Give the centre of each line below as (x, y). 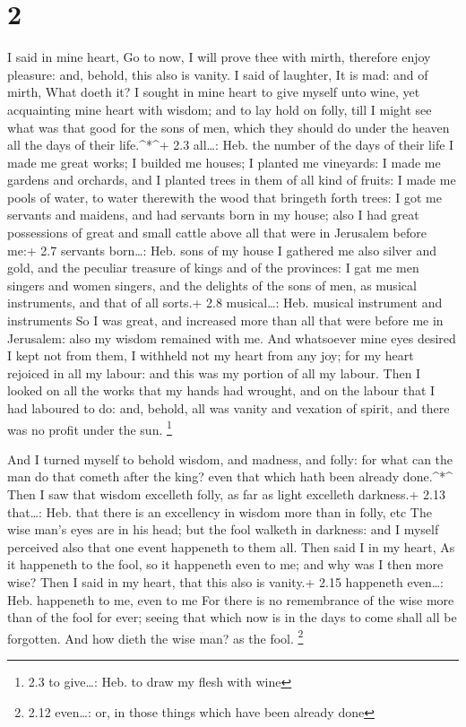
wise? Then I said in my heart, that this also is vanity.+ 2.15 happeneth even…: (225, 582)
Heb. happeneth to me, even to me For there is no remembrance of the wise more (231, 599)
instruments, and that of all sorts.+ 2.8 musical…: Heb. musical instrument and (225, 303)
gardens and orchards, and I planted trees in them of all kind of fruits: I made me (232, 180)
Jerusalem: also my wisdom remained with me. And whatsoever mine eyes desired (232, 338)
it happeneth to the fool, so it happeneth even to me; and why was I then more (225, 564)
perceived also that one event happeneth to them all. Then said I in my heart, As (231, 546)
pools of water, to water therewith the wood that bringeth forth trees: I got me (224, 197)
